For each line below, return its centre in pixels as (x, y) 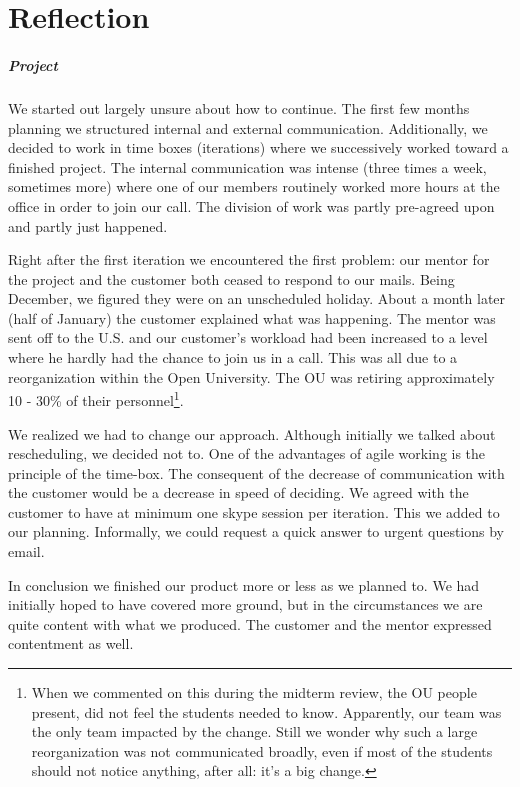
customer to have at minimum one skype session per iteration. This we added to (254, 511)
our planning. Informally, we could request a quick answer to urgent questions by (256, 531)
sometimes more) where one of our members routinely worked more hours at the (254, 186)
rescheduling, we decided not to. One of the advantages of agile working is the (247, 453)
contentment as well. (71, 643)
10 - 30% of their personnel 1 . (96, 398)
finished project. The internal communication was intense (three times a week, (247, 166)
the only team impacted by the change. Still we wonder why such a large (254, 731)
